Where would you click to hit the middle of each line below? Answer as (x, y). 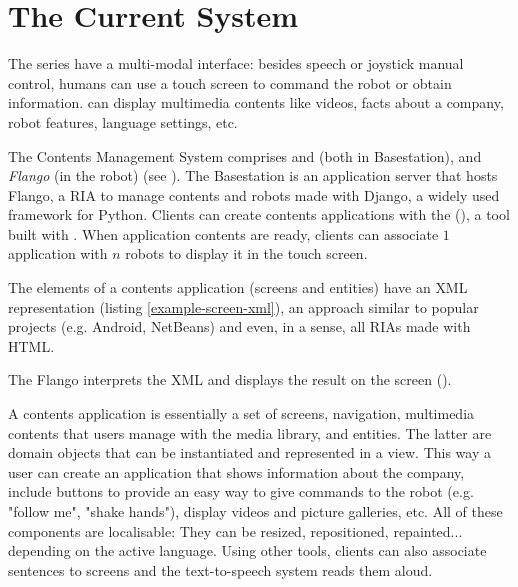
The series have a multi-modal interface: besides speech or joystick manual (236, 63)
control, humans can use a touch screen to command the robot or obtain (230, 82)
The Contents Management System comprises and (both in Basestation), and (245, 155)
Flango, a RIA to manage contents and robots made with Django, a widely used (254, 194)
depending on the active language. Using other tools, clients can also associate (247, 550)
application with (58, 253)
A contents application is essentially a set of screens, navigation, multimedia (241, 413)
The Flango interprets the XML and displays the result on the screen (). (230, 379)
